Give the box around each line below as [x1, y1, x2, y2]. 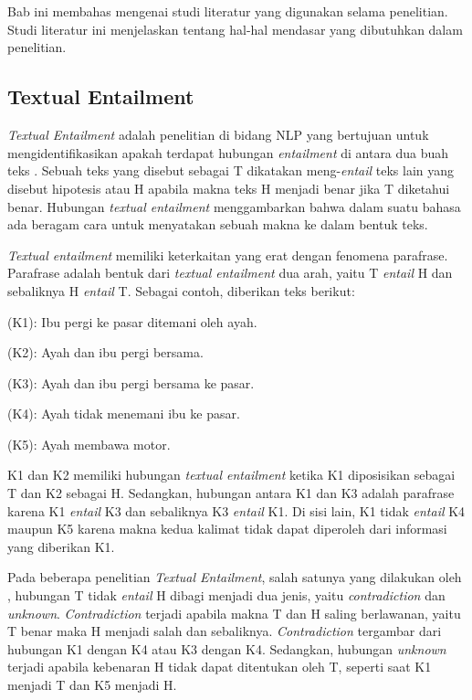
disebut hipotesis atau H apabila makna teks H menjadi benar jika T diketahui [7, 178, 450, 197]
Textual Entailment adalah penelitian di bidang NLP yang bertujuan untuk [7, 125, 429, 144]
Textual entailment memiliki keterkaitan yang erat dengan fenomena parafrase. [7, 245, 448, 264]
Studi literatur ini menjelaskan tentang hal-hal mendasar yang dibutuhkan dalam [7, 19, 463, 38]
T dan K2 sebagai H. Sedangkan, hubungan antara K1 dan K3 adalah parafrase [7, 483, 455, 503]
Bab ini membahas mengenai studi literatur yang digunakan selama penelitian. [7, 2, 448, 21]
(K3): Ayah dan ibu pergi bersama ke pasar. [7, 373, 255, 392]
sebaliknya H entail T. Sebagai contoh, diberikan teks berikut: [7, 281, 355, 300]
